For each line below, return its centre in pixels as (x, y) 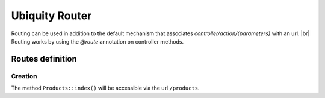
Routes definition (44, 59)
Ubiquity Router (51, 16)
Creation (24, 76)
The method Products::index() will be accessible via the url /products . (105, 88)
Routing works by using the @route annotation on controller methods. (97, 41)
